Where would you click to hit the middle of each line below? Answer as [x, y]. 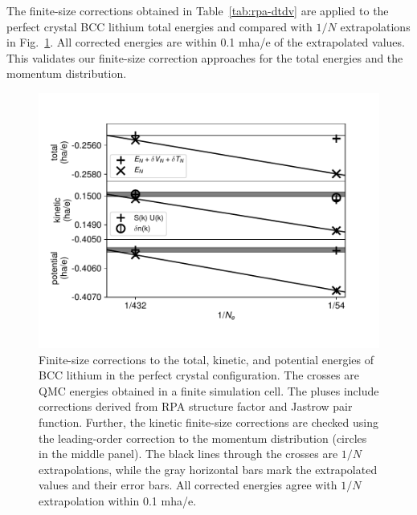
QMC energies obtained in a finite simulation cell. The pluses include [209, 390]
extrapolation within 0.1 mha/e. [118, 500]
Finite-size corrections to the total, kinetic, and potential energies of [206, 359]
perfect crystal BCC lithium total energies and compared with [159, 26]
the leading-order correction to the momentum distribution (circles [203, 438]
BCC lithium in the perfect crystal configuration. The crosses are [199, 375]
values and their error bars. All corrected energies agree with [188, 485]
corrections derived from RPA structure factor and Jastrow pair [196, 406]
